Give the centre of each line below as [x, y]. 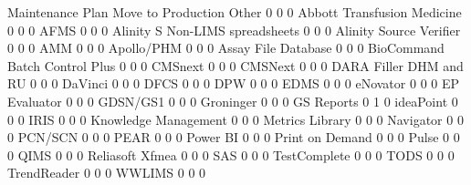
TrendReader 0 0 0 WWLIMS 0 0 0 [107, 173]
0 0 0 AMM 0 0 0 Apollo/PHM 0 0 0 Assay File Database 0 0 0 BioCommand [226, 48]
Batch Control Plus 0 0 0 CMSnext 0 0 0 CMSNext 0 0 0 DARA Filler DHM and [235, 65]
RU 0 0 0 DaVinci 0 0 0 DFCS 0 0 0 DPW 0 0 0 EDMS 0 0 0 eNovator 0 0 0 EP [234, 83]
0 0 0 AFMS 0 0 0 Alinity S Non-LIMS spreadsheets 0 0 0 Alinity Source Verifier [234, 30]
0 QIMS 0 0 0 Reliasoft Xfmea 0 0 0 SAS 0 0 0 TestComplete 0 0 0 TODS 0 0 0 [231, 154]
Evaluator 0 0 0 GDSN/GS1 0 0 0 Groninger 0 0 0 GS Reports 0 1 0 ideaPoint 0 [233, 101]
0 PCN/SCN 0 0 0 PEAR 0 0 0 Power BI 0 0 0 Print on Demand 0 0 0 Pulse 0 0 [234, 137]
